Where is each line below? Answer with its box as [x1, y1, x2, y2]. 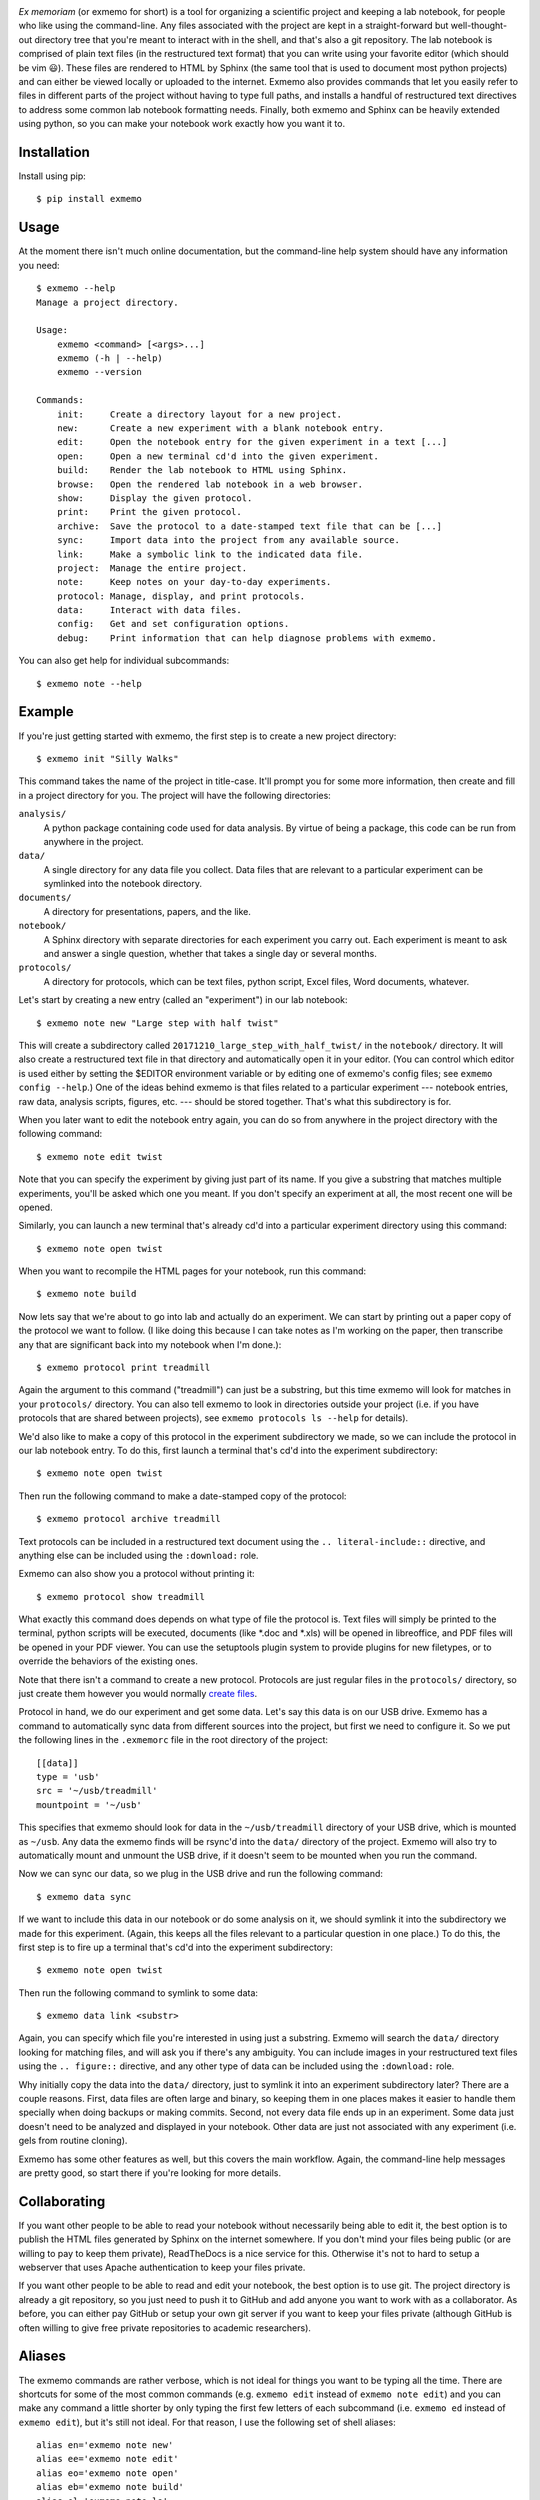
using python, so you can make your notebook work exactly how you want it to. [18, 118, 345, 130]
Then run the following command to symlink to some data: [18, 1986, 259, 1999]
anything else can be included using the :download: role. [18, 1549, 259, 1561]
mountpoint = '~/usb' [36, 1799, 142, 1810]
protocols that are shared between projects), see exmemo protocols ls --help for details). [18, 1412, 409, 1424]
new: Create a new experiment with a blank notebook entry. [56, 423, 385, 434]
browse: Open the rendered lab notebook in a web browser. [56, 478, 364, 490]
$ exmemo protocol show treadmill [36, 1591, 205, 1602]
